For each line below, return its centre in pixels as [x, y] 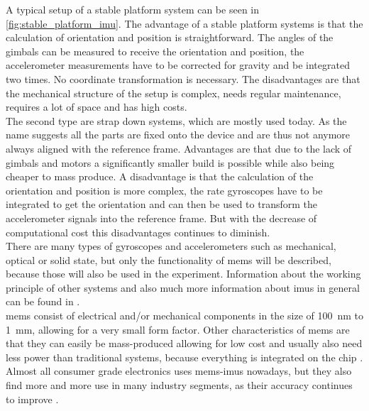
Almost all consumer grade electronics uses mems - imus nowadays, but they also [179, 371]
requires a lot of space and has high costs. [97, 107]
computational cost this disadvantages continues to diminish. [138, 232]
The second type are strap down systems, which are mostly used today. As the [176, 120]
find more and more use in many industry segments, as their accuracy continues [179, 385]
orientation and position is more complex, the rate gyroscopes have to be [164, 190]
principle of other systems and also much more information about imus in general [183, 287]
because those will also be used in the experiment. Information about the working [183, 274]
